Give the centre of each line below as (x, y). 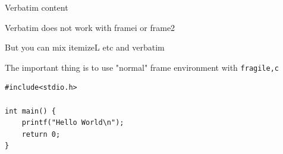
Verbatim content (37, 7)
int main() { (30, 111)
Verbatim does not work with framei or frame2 (90, 27)
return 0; (41, 134)
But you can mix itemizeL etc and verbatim (85, 47)
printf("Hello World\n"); (73, 123)
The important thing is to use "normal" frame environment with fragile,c (142, 67)
